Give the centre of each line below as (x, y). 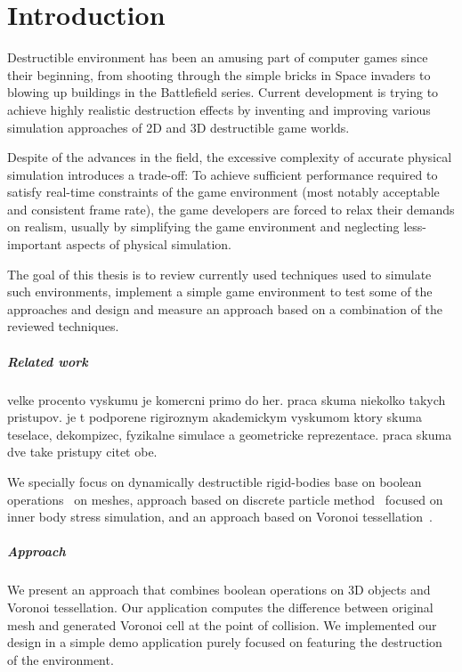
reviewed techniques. (63, 326)
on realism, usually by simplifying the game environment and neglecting (203, 227)
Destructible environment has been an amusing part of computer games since (218, 57)
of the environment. (61, 659)
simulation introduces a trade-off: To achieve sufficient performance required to (223, 174)
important (35, 244)
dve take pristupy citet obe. (82, 452)
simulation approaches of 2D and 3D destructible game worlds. (178, 127)
